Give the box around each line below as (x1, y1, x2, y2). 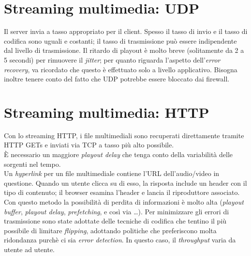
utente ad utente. (4, 244, 55, 254)
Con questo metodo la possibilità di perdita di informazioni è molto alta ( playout (4, 196, 244, 207)
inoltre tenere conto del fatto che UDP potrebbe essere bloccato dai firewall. (4, 74, 230, 84)
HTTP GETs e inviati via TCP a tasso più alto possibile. (4, 140, 174, 150)
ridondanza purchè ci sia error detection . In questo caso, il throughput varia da (4, 235, 236, 245)
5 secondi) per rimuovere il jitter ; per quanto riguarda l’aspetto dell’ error (4, 54, 221, 64)
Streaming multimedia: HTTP (4, 102, 209, 122)
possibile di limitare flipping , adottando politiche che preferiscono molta (4, 225, 217, 235)
